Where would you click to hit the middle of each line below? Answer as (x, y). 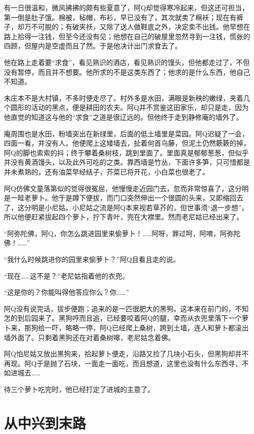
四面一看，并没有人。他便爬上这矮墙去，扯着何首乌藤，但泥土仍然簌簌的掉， (127, 143)
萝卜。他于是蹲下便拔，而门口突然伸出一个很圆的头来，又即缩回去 (137, 198)
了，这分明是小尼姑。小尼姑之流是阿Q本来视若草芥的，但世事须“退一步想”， (126, 207)
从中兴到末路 (45, 423)
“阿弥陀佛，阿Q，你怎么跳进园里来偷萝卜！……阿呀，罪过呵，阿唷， (112, 233)
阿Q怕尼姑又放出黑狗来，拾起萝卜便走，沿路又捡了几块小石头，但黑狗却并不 (126, 354)
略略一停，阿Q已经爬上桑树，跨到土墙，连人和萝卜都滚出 (157, 328)
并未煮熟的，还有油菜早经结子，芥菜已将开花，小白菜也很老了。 (106, 171)
